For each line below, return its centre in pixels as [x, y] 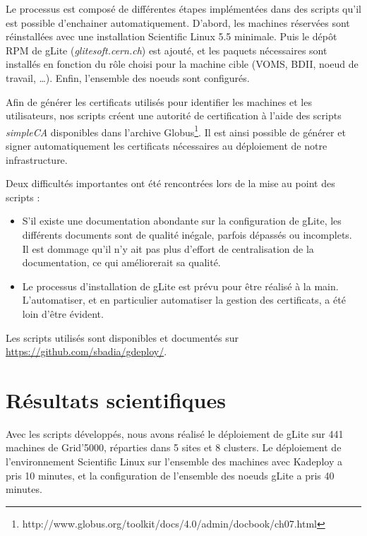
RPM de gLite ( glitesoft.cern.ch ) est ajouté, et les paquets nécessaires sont [167, 50]
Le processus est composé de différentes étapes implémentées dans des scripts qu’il [183, 8]
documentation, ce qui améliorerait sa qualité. [121, 262]
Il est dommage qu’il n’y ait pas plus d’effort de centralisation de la [168, 248]
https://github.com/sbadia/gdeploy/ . [86, 351]
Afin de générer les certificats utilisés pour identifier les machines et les [159, 101]
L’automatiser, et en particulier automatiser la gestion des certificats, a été [184, 300]
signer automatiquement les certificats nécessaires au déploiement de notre [167, 145]
